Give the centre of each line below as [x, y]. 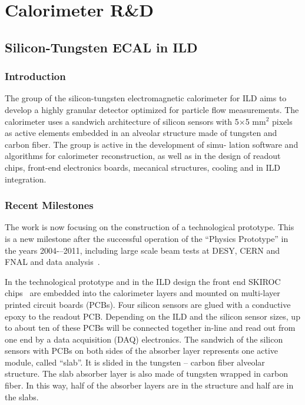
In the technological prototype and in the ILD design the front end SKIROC [143, 281]
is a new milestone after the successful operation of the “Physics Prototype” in [147, 238]
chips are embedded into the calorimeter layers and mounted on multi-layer [142, 293]
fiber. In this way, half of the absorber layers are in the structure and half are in [149, 385]
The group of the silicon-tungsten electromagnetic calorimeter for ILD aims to [146, 98]
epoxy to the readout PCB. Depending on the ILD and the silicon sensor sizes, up [152, 316]
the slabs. [22, 396]
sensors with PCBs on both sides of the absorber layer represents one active [142, 351]
